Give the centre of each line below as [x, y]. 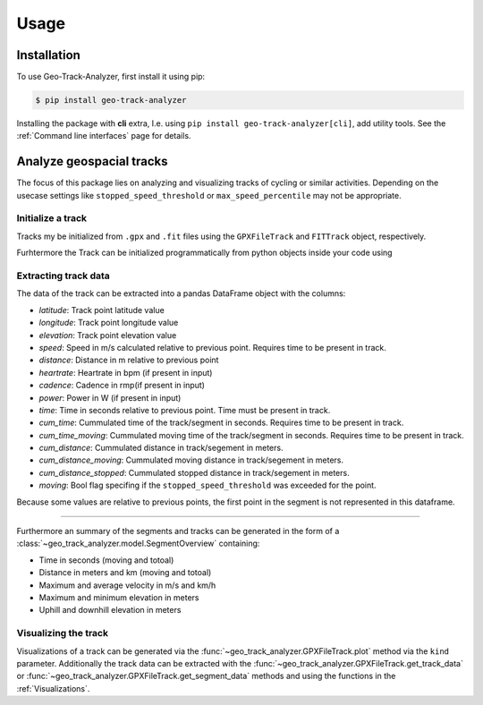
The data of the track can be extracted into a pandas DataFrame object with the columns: [181, 293]
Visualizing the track [63, 633]
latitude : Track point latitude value [102, 310]
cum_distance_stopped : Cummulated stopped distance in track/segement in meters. [194, 472]
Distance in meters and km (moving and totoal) [125, 573]
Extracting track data [64, 276]
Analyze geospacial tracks [92, 161]
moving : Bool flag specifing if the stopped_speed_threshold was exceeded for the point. [208, 485]
